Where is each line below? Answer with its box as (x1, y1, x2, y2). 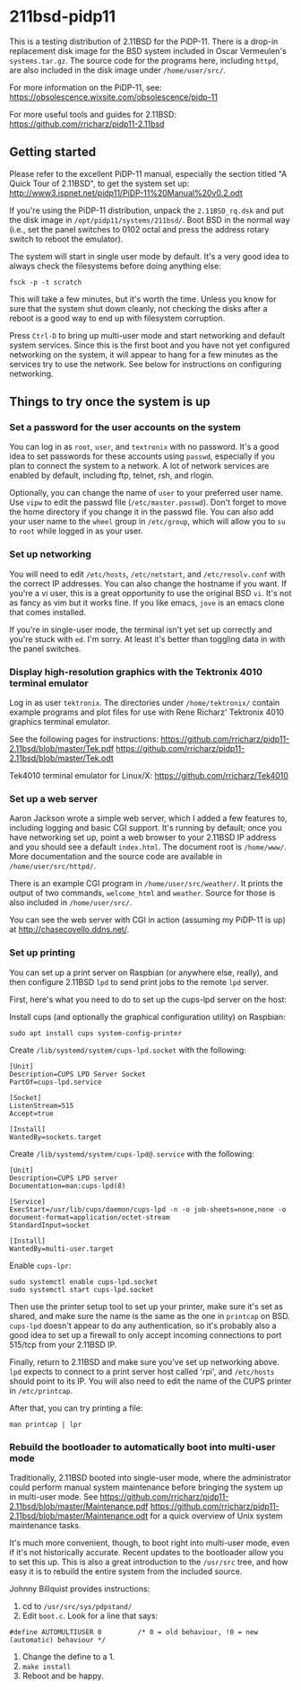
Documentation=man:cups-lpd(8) (9, 1181, 126, 1191)
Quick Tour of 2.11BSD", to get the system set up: (9, 178, 190, 189)
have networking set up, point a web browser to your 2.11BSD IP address (9, 832, 277, 843)
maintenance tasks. (9, 1519, 82, 1530)
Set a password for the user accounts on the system (9, 421, 242, 434)
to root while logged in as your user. (9, 525, 143, 536)
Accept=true (9, 1109, 54, 1118)
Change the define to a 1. (21, 1650, 116, 1662)
